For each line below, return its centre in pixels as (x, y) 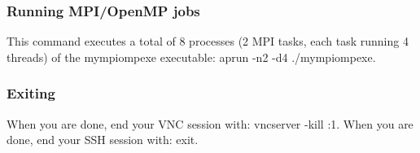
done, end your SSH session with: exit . (103, 140)
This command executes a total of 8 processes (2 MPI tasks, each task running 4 (208, 41)
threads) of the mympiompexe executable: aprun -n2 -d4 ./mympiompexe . (191, 57)
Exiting (31, 93)
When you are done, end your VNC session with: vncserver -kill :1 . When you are (210, 123)
